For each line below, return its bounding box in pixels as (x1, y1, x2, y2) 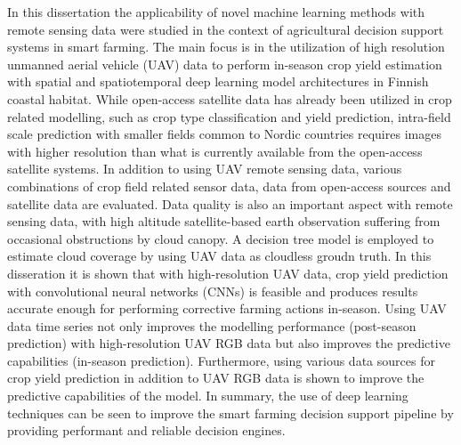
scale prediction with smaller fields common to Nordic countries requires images (7, 125, 441, 143)
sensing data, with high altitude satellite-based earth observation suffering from (7, 212, 441, 231)
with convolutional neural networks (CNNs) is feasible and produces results (7, 281, 418, 300)
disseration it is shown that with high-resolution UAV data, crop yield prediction (7, 263, 449, 282)
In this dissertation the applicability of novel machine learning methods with (7, 3, 425, 20)
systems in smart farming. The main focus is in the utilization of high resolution (7, 37, 445, 56)
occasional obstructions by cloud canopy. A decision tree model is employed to (7, 229, 434, 247)
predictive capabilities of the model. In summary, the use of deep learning (7, 386, 408, 405)
